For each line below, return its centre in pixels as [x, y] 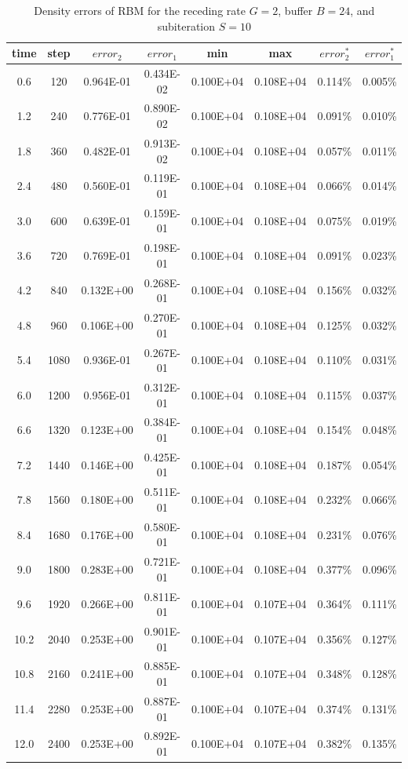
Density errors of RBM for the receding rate [140, 10]
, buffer [295, 10]
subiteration [186, 26]
